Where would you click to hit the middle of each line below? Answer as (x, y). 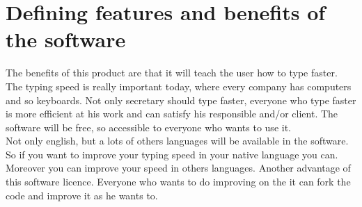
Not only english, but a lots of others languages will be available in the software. (177, 141)
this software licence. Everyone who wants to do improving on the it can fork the (178, 182)
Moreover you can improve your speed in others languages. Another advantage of (178, 168)
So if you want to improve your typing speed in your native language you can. (172, 154)
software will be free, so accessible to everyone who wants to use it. (148, 127)
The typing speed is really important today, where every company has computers (179, 86)
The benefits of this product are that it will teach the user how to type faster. (172, 73)
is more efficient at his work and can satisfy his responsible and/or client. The (172, 114)
